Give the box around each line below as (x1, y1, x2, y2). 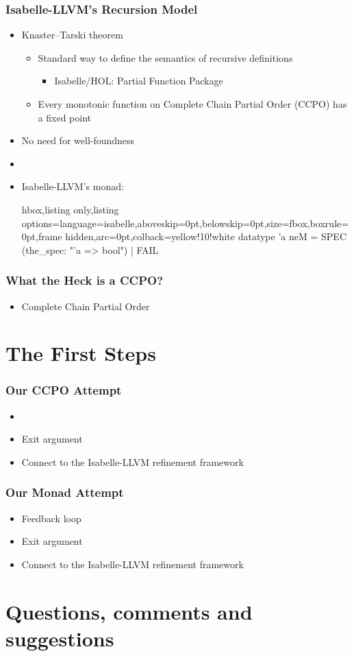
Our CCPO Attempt (5, 382, 122, 399)
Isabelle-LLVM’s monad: (21, 179, 124, 194)
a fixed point (38, 110, 91, 124)
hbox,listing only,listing (21, 202, 119, 216)
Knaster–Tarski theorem (21, 27, 123, 42)
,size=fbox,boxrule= (264, 215, 349, 230)
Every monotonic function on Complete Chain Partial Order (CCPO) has (38, 97, 347, 110)
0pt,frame (21, 229, 62, 244)
